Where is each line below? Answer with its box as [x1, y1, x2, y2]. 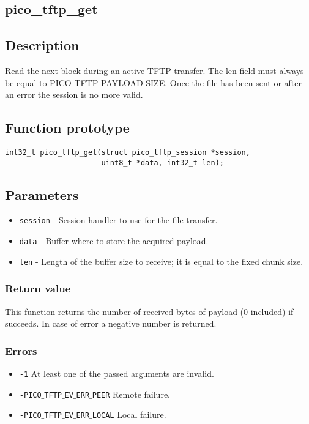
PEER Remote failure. [92, 387, 170, 400]
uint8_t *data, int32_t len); [101, 158, 224, 167]
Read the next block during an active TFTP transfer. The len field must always [5, 64, 304, 76]
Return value [5, 281, 71, 296]
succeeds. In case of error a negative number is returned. [5, 317, 217, 330]
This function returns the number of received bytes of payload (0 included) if [5, 305, 294, 318]
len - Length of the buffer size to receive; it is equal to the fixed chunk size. [19, 255, 303, 267]
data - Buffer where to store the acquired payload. [19, 234, 209, 247]
